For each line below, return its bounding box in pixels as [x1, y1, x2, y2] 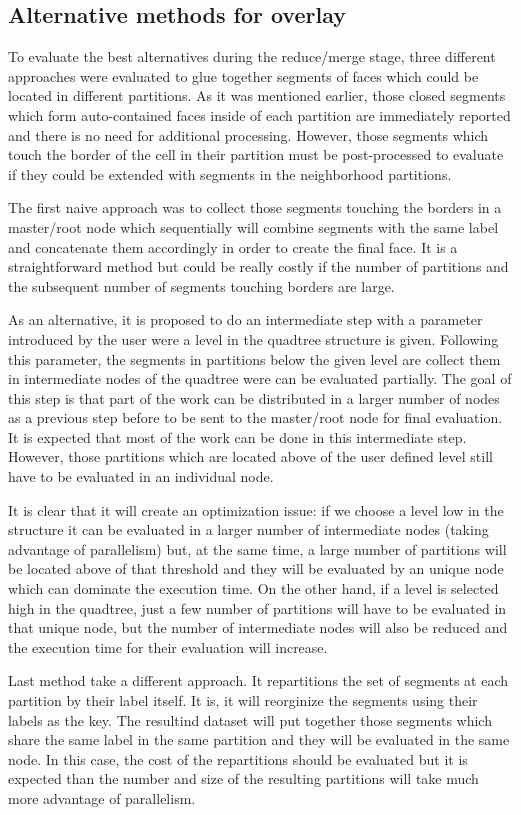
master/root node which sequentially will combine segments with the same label [8, 216, 499, 237]
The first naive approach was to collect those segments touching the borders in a [8, 197, 502, 218]
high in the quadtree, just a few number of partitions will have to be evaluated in [8, 597, 507, 618]
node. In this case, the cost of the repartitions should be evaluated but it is [8, 748, 468, 769]
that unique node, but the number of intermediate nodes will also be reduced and [8, 617, 508, 638]
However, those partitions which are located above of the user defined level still [8, 446, 493, 467]
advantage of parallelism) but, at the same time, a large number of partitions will [8, 538, 507, 559]
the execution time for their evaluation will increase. [8, 636, 328, 657]
